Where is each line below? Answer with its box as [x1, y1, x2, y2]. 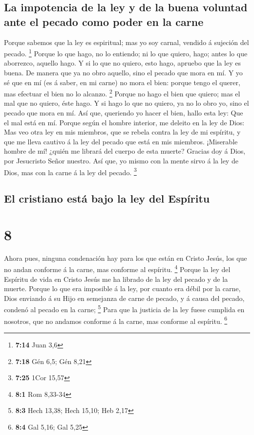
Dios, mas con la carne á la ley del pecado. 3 [4, 165, 137, 177]
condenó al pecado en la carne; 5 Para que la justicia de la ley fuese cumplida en [4, 303, 245, 315]
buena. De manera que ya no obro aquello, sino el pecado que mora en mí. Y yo [4, 68, 243, 78]
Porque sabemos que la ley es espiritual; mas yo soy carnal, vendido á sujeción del [4, 37, 249, 47]
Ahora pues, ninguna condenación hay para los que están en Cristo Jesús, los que [4, 252, 247, 263]
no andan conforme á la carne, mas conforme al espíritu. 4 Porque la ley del [4, 263, 231, 275]
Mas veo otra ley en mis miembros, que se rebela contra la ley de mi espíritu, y [4, 127, 241, 137]
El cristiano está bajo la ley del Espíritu [4, 191, 210, 206]
